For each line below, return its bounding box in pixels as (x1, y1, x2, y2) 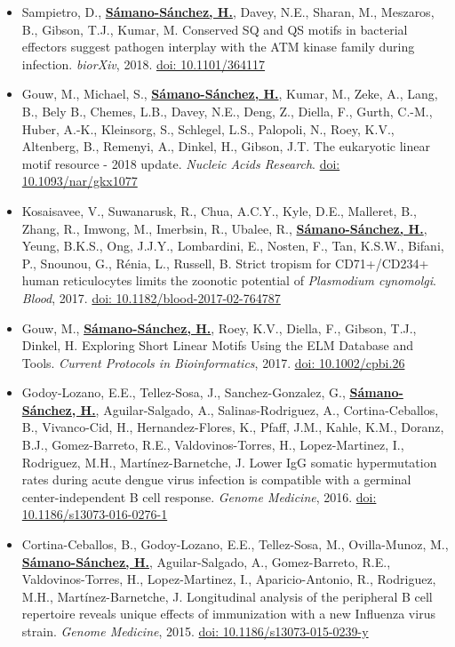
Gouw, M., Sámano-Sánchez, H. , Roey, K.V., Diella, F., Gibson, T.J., (21, 318, 417, 337)
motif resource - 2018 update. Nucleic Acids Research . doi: (21, 154, 340, 172)
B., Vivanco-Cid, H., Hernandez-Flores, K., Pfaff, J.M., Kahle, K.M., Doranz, (21, 418, 444, 436)
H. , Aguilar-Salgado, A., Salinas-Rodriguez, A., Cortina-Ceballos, (80, 400, 439, 419)
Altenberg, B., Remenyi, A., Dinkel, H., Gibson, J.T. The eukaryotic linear (21, 137, 430, 156)
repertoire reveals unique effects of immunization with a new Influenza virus (21, 604, 435, 623)
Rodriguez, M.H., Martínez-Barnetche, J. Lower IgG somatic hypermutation (21, 452, 437, 471)
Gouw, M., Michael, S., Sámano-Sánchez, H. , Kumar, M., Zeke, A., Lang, (21, 84, 438, 103)
